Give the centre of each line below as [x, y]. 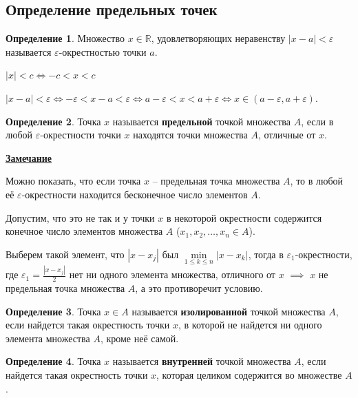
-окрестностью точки [103, 51]
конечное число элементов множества [84, 231]
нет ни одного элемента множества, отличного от [172, 274]
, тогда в [266, 254]
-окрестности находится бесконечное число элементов [135, 194]
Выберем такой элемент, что [65, 254]
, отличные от [287, 135]
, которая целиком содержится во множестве [249, 375]
